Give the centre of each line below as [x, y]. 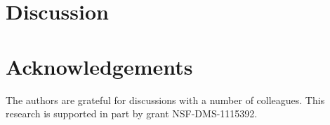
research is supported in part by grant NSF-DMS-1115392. [132, 113]
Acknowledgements [99, 66]
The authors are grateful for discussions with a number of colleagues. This [165, 100]
